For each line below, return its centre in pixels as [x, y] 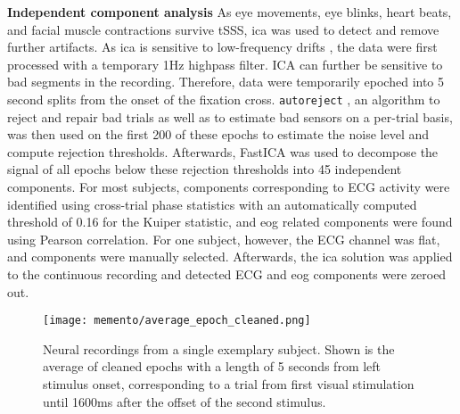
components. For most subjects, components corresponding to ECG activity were [229, 186]
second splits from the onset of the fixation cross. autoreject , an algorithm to [224, 99]
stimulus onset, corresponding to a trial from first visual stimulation [229, 384]
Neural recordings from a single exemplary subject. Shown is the [219, 348]
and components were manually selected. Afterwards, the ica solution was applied [230, 257]
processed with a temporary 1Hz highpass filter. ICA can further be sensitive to [225, 64]
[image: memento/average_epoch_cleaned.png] [177, 321]
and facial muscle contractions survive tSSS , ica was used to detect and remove [223, 29]
